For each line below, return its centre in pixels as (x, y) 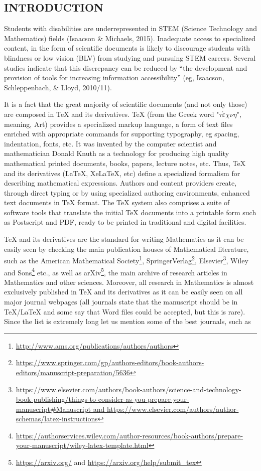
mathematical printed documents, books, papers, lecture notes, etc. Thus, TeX (125, 163)
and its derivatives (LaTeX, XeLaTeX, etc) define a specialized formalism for (122, 173)
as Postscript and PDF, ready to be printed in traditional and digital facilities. (125, 222)
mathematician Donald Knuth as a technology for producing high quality (117, 153)
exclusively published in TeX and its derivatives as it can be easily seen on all (123, 292)
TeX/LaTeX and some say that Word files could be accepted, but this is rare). (125, 311)
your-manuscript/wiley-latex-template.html (82, 445)
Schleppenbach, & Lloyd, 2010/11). (58, 87)
